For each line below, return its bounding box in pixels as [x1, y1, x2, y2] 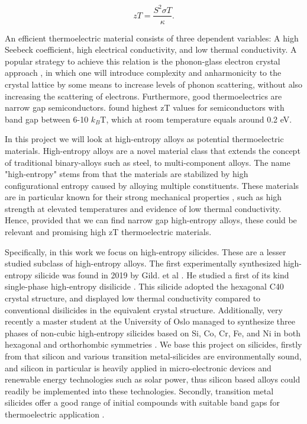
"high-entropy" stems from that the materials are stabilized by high [5, 168, 248, 180]
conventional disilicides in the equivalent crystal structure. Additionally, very [5, 303, 283, 316]
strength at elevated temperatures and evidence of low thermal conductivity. [5, 202, 282, 214]
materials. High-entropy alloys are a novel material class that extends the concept [5, 144, 300, 156]
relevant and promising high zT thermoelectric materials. [5, 226, 212, 238]
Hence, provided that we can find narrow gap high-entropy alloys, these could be [5, 214, 297, 226]
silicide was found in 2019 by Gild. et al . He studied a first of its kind [34, 268, 289, 281]
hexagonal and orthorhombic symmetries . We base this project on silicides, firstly [5, 338, 302, 351]
